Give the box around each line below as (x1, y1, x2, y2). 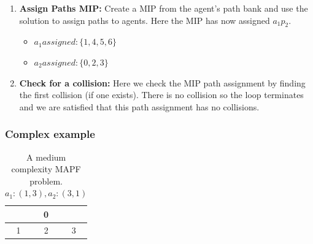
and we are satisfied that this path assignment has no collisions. (19, 100, 260, 113)
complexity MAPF (11, 162, 81, 175)
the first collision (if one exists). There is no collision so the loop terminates (19, 88, 304, 101)
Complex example (5, 126, 95, 142)
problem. (29, 174, 63, 187)
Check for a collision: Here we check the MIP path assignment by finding (19, 76, 306, 89)
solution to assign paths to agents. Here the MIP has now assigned (19, 13, 270, 26)
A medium (26, 150, 66, 163)
